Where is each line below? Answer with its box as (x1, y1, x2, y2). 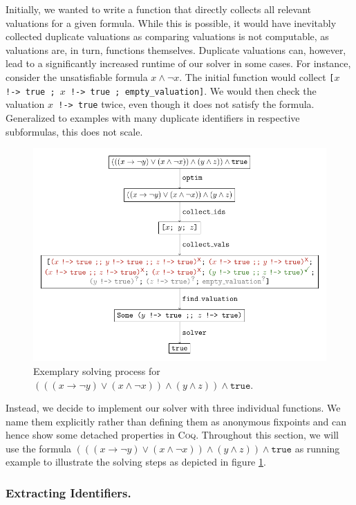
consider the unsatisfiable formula (6, 69, 148, 84)
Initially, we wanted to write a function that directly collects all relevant (6, 2, 311, 16)
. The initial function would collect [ (179, 69, 335, 84)
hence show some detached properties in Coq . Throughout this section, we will (6, 428, 339, 442)
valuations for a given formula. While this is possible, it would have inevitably (6, 15, 337, 30)
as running (294, 441, 340, 455)
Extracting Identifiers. (6, 484, 131, 501)
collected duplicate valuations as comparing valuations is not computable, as (6, 29, 329, 44)
